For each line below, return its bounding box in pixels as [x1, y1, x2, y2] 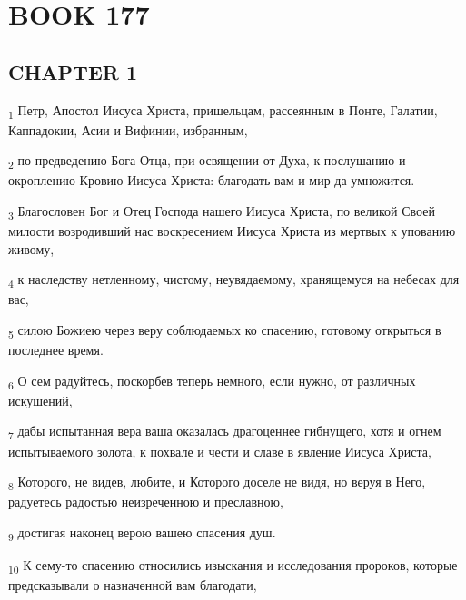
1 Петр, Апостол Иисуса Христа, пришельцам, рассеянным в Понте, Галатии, [8, 100, 438, 122]
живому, [8, 239, 55, 258]
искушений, [8, 390, 73, 409]
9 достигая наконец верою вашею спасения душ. [8, 522, 276, 544]
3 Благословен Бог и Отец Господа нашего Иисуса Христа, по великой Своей [8, 202, 435, 222]
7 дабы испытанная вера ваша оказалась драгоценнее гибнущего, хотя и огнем [8, 421, 441, 443]
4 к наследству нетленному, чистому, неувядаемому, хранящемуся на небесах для [8, 270, 460, 291]
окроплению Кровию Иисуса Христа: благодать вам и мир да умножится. [8, 171, 415, 190]
